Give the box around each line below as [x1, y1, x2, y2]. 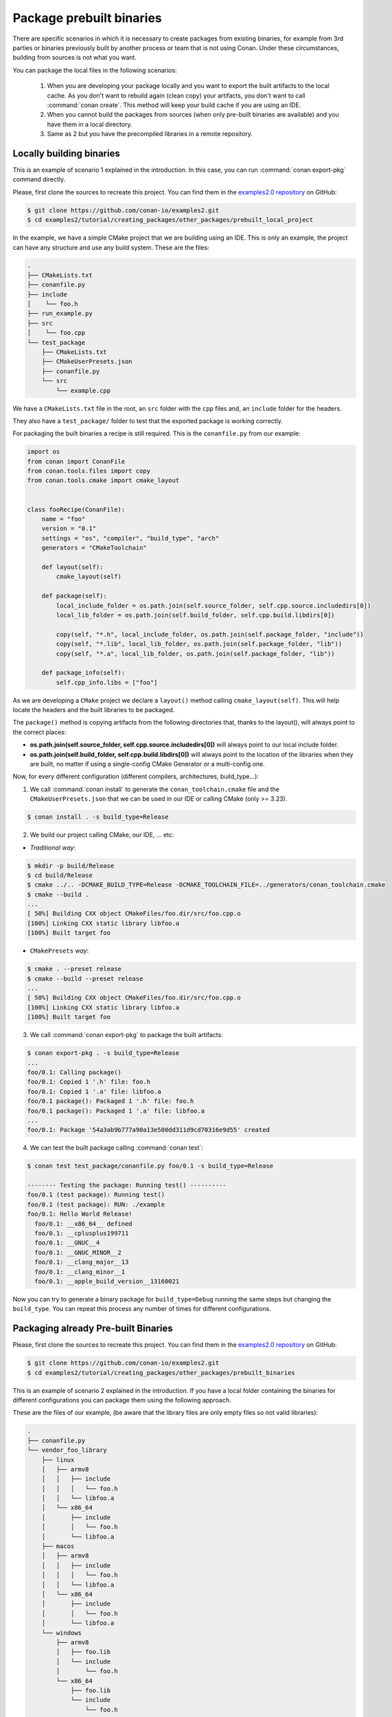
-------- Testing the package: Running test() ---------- [27, 1181, 227, 1190]
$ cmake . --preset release [27, 965, 122, 973]
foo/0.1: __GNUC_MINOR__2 [34, 1249, 122, 1256]
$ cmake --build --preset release [27, 975, 143, 982]
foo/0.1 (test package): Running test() [27, 1191, 165, 1198]
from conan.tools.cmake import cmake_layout [27, 477, 180, 484]
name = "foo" [41, 515, 86, 523]
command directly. [12, 175, 66, 183]
